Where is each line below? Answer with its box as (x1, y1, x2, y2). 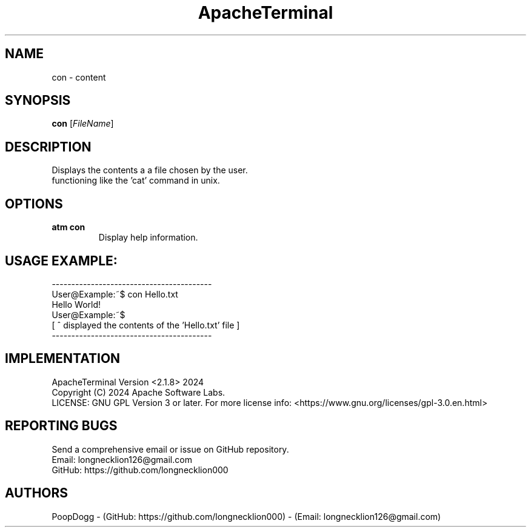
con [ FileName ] (52, 118, 114, 129)
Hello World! (52, 299, 101, 310)
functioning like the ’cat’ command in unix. (52, 175, 220, 186)
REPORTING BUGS (5, 418, 118, 434)
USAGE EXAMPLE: (5, 253, 118, 268)
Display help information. (98, 232, 198, 243)
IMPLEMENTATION (5, 351, 121, 367)
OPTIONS (5, 196, 63, 211)
